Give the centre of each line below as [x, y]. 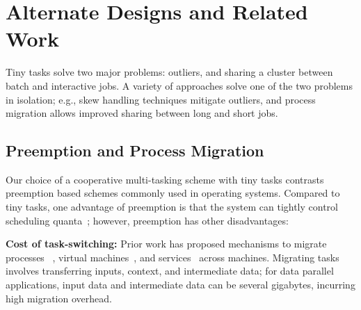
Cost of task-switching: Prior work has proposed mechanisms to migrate [166, 244]
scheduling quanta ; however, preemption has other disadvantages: [147, 220]
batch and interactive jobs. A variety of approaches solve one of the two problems [179, 85]
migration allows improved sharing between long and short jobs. [142, 113]
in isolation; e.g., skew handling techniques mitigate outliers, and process [161, 99]
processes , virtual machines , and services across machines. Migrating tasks [173, 257]
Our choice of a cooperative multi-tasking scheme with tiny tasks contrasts [165, 179]
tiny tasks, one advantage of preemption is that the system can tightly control [172, 207]
